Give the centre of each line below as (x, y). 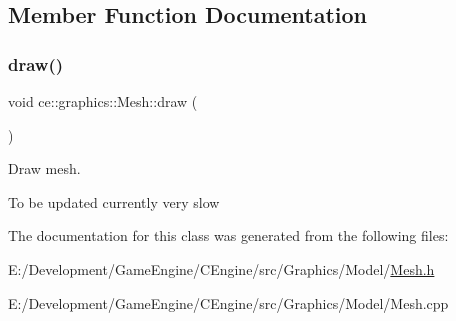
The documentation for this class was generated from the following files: (228, 235)
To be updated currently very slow (114, 201)
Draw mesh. (44, 168)
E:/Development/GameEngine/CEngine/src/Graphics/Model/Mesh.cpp (228, 302)
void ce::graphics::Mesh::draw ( (103, 101)
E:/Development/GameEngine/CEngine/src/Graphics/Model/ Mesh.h (221, 268)
